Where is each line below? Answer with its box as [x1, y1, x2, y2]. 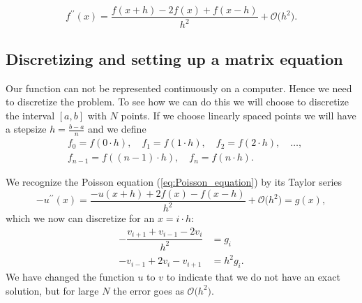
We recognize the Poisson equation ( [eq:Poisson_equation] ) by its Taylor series [6, 175, 342, 189]
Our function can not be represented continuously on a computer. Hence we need [6, 80, 352, 95]
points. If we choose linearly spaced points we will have [121, 108, 356, 122]
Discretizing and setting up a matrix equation [6, 47, 343, 69]
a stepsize [6, 121, 47, 136]
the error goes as [113, 283, 184, 297]
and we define [87, 121, 146, 136]
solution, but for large [6, 283, 99, 297]
